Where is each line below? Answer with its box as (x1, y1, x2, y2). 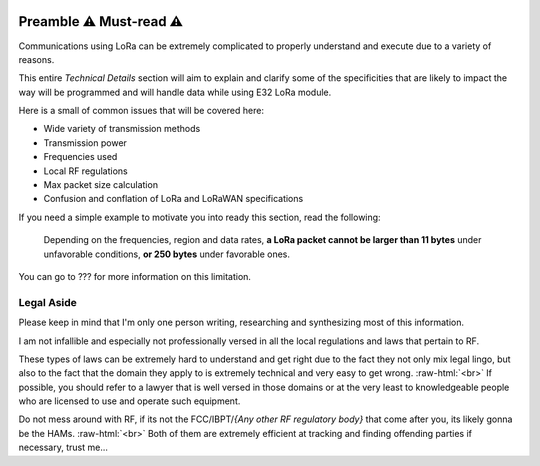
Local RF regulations (43, 165, 129, 177)
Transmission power (43, 136, 127, 149)
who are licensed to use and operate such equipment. (18, 395, 241, 407)
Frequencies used (43, 151, 118, 163)
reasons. (18, 53, 55, 65)
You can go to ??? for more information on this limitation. (18, 270, 252, 282)
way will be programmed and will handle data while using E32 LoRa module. (18, 86, 332, 98)
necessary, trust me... (18, 441, 109, 454)
